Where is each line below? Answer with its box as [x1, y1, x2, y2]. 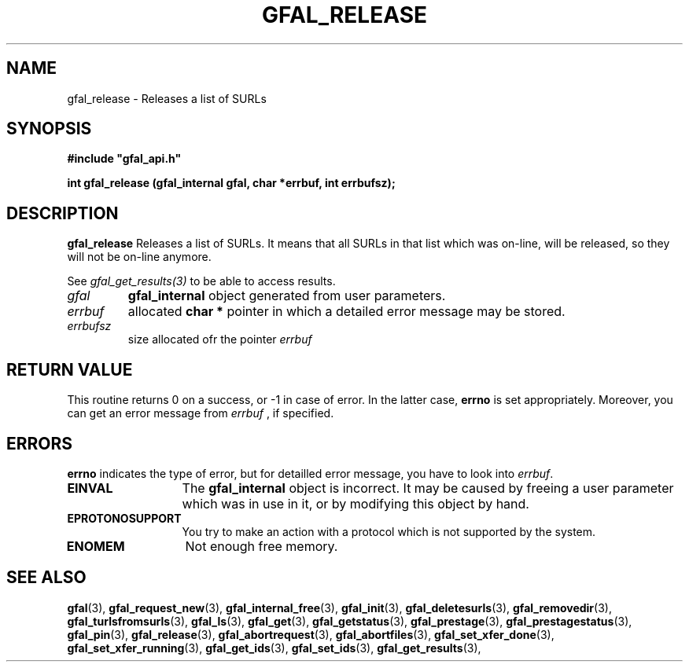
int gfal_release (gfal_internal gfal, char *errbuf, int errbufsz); [67, 176, 396, 190]
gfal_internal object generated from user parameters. [127, 288, 446, 304]
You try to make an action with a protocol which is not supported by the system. [182, 524, 596, 538]
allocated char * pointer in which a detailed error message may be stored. [127, 303, 566, 320]
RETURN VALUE [6, 359, 133, 380]
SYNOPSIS [6, 119, 92, 139]
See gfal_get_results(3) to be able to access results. [67, 274, 336, 288]
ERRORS [6, 433, 73, 453]
